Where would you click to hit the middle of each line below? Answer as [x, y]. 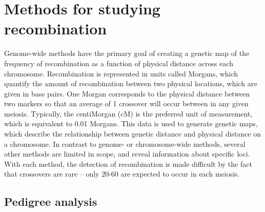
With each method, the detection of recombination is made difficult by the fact [128, 163]
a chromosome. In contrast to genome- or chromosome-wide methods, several [125, 143]
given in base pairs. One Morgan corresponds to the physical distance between [127, 93]
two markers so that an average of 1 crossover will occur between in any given [126, 103]
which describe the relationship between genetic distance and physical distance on [132, 134]
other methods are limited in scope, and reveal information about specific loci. [127, 154]
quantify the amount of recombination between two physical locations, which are [131, 83]
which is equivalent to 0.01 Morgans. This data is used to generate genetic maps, [131, 123]
